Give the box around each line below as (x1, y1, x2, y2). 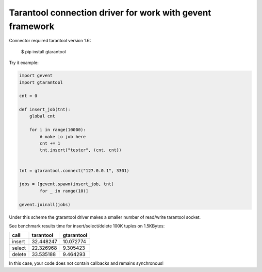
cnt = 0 (19, 93, 37, 99)
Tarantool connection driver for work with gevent (9, 7, 211, 18)
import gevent (19, 73, 53, 79)
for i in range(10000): (29, 127, 86, 133)
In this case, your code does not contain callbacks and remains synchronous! (9, 260, 164, 266)
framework (9, 21, 54, 32)
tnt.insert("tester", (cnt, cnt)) (39, 147, 122, 153)
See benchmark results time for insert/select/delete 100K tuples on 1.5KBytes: (9, 223, 165, 229)
